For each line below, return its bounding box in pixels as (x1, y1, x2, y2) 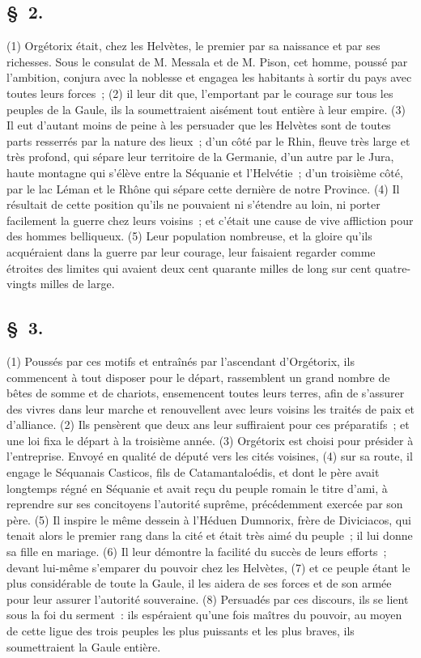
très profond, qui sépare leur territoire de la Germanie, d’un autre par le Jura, (6, 148, 394, 165)
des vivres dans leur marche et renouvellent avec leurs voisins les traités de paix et (6, 400, 415, 417)
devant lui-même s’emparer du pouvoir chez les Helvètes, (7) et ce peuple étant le (6, 558, 410, 575)
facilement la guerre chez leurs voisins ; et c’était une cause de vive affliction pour (6, 211, 414, 228)
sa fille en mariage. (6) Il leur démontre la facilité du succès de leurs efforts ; (6, 543, 387, 560)
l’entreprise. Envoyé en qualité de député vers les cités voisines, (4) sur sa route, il (6, 448, 413, 465)
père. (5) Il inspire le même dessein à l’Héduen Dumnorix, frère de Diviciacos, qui (6, 511, 411, 528)
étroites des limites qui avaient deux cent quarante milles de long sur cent (6, 259, 372, 276)
